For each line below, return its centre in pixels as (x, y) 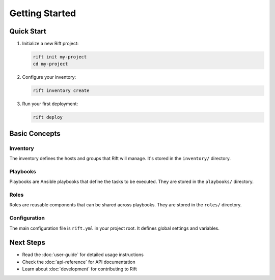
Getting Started (43, 13)
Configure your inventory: (49, 77)
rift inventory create (61, 91)
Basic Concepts (35, 133)
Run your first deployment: (50, 104)
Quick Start (28, 31)
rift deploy (48, 117)
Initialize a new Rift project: (50, 44)
